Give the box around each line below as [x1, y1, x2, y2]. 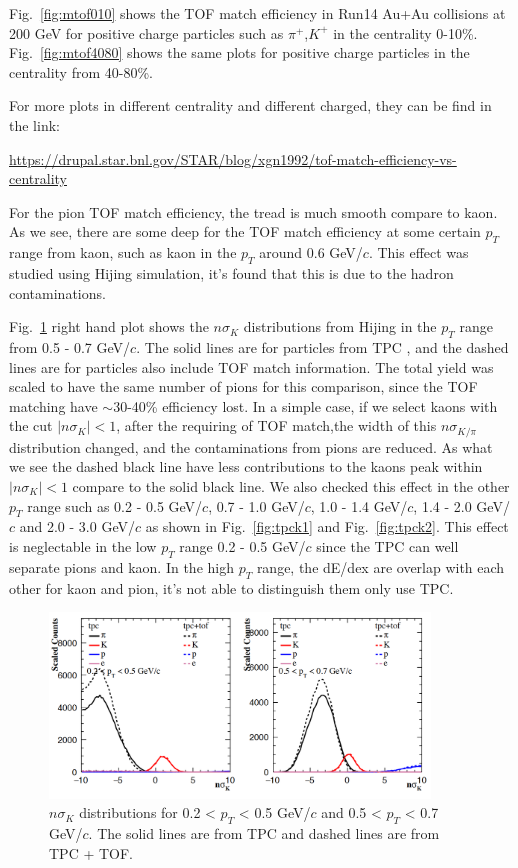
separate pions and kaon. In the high [9, 556, 234, 577]
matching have [9, 395, 98, 416]
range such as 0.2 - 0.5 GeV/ [27, 495, 203, 516]
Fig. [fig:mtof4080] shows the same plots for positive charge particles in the [9, 42, 470, 63]
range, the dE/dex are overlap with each [256, 556, 505, 577]
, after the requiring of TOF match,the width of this [116, 415, 437, 436]
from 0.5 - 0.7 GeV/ [9, 336, 131, 357]
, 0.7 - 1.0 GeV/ [208, 495, 305, 516]
